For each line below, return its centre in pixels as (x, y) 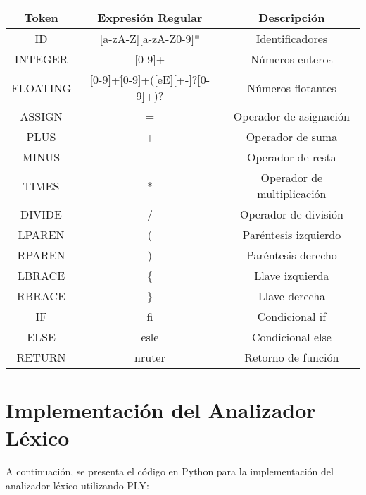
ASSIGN (41, 116)
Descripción (292, 17)
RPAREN (41, 255)
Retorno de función (292, 357)
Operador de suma (292, 136)
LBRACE (41, 275)
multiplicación (292, 194)
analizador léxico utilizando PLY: (77, 485)
